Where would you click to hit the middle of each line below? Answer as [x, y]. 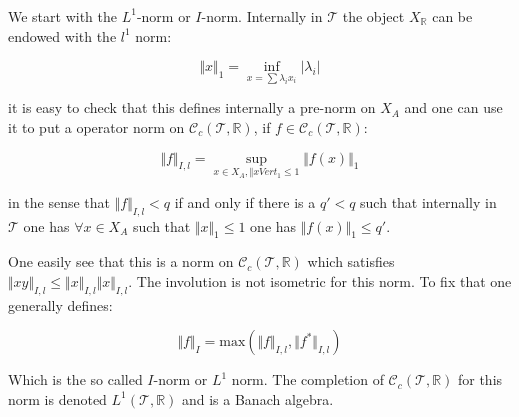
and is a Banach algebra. [257, 398]
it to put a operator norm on [96, 126]
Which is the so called [75, 379]
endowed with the [62, 35]
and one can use [453, 107]
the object [373, 15]
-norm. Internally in [262, 15]
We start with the [63, 15]
